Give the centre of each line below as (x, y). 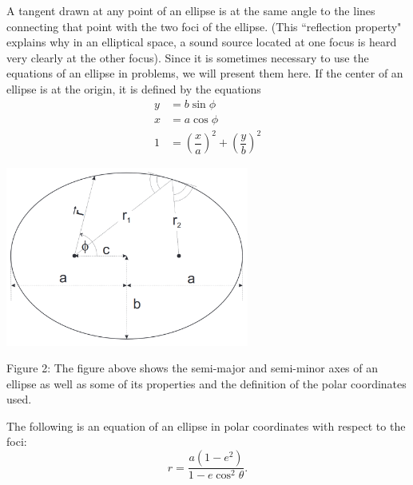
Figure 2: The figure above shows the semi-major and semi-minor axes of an (193, 368)
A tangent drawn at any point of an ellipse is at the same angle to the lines (191, 10)
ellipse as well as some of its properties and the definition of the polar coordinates (206, 383)
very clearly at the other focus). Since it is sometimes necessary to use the (188, 57)
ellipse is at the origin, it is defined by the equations (134, 88)
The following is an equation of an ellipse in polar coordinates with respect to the (206, 425)
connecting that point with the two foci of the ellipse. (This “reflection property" (204, 26)
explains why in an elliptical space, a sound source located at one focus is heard (202, 42)
